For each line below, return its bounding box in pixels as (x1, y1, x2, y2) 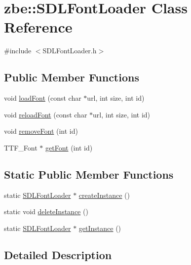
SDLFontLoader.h (42, 45, 97, 56)
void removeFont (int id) (4, 126, 78, 136)
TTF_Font (4, 142, 38, 152)
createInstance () (78, 189, 130, 200)
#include (4, 45, 32, 56)
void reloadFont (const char (4, 109, 87, 119)
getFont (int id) (45, 142, 93, 152)
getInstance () (78, 223, 121, 233)
